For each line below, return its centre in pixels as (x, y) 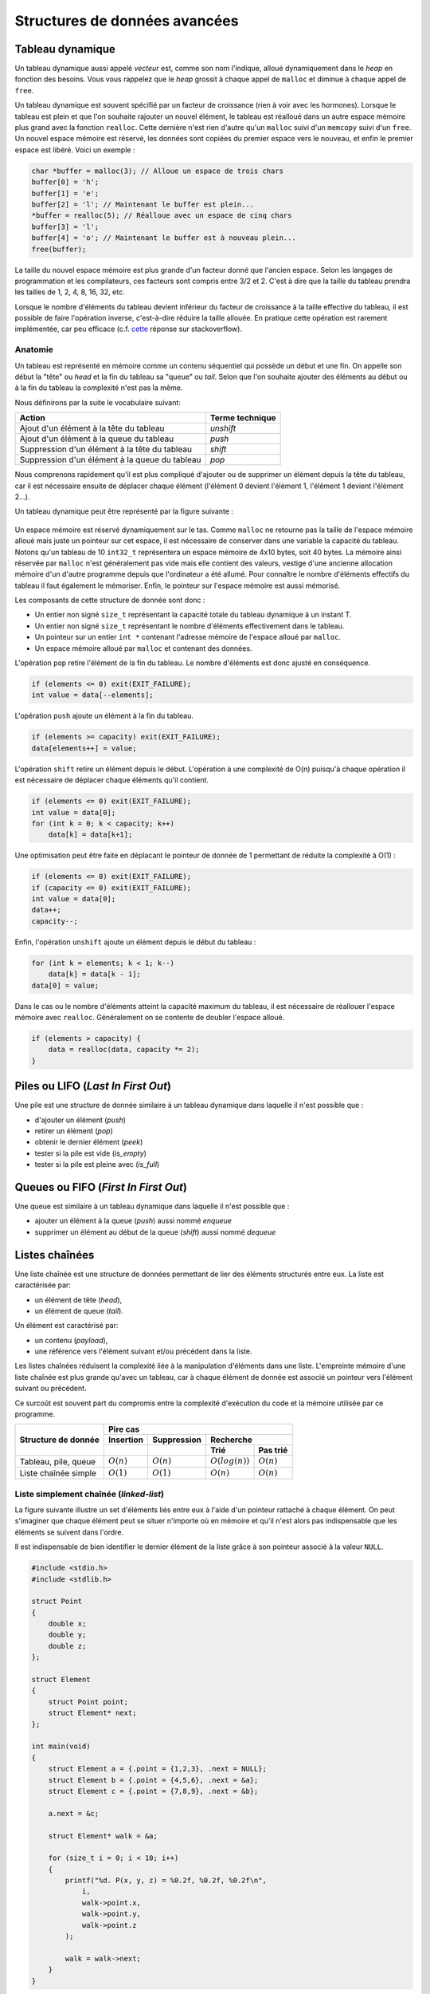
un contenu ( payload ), (71, 1340)
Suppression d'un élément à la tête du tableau (106, 449)
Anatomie (34, 349)
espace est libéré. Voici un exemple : (75, 150)
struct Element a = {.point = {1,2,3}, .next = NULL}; (157, 1769)
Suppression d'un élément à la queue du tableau (110, 460)
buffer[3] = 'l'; (65, 227)
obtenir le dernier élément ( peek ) (89, 1142)
